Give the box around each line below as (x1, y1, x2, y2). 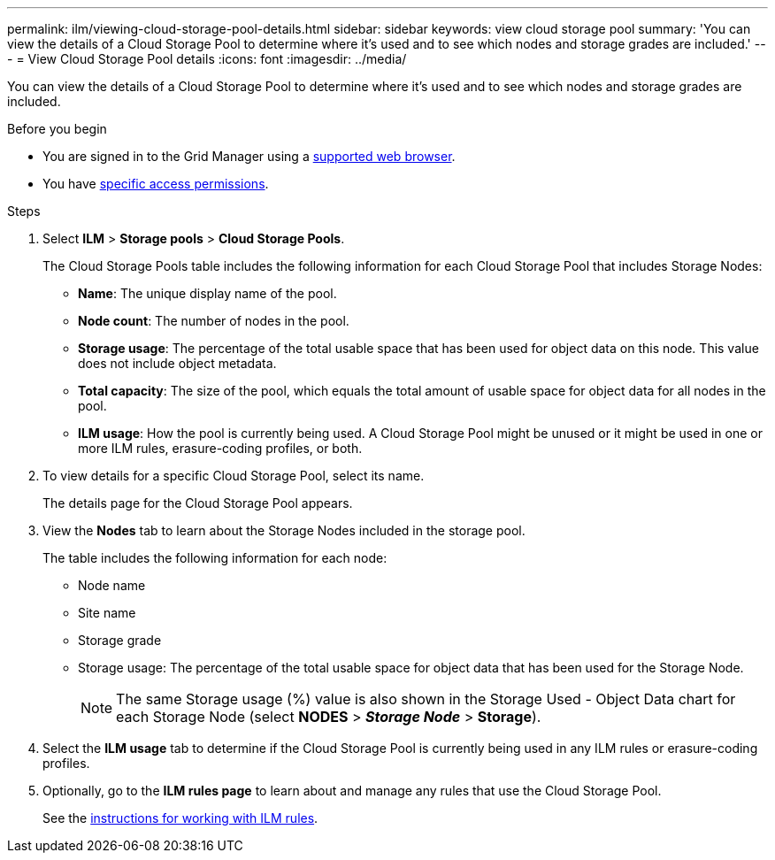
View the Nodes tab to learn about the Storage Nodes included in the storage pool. (42, 523, 526, 538)
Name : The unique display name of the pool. (78, 286, 337, 301)
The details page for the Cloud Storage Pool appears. (42, 495, 353, 511)
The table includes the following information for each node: (42, 550, 387, 565)
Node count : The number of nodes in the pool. (78, 313, 349, 328)
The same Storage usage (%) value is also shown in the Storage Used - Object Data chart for (116, 690, 736, 708)
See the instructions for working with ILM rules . (42, 810, 318, 825)
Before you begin (7, 121, 107, 136)
